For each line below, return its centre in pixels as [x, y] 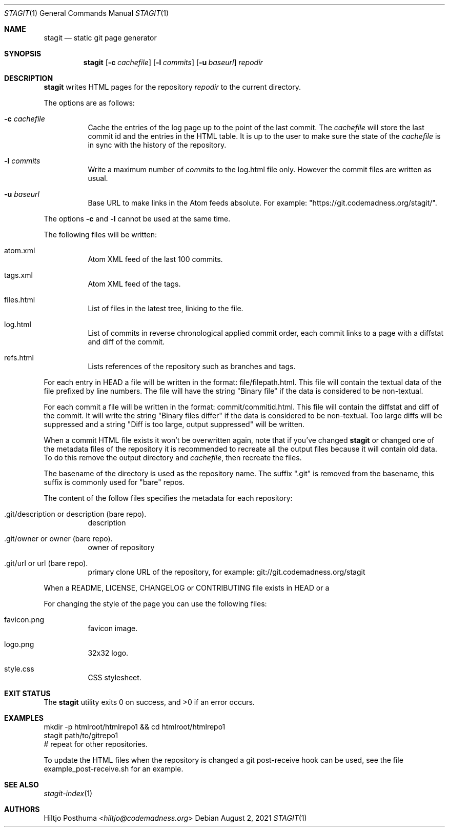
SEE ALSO [22, 785]
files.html [20, 300]
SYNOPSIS [23, 54]
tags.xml [18, 275]
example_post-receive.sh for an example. [114, 769]
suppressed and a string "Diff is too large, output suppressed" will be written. [174, 424]
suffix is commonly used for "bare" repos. [114, 482]
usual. [98, 178]
